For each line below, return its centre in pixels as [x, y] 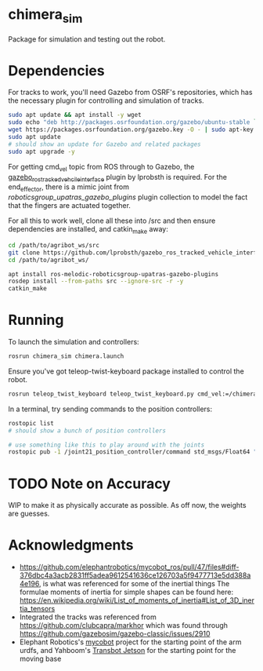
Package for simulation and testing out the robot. [87, 39]
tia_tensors [37, 609]
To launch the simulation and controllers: [74, 342]
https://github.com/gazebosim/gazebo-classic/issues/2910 [115, 634]
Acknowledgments [71, 545]
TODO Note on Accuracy [89, 483]
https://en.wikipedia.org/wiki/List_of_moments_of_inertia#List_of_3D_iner [137, 600]
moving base [40, 659]
